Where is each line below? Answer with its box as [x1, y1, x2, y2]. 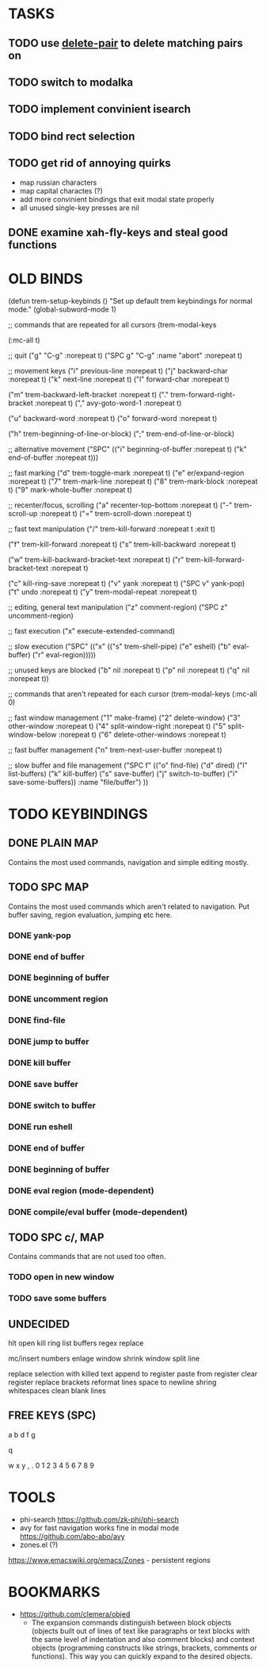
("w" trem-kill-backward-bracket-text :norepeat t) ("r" [8, 554, 184, 564]
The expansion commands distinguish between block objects [31, 1617, 232, 1627]
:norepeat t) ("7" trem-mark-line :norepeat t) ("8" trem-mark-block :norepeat [8, 477, 258, 486]
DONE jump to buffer [8, 1036, 89, 1047]
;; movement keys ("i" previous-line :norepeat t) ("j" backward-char [8, 366, 228, 375]
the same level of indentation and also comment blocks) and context [31, 1634, 255, 1644]
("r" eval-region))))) [32, 649, 97, 659]
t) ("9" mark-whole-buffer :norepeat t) [8, 484, 133, 494]
